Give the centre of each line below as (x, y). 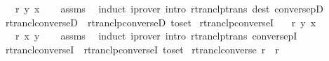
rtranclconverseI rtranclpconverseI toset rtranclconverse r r (142, 49)
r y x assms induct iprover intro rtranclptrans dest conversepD (169, 8)
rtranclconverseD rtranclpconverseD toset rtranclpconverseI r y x (161, 22)
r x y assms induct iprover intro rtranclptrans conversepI (156, 36)
